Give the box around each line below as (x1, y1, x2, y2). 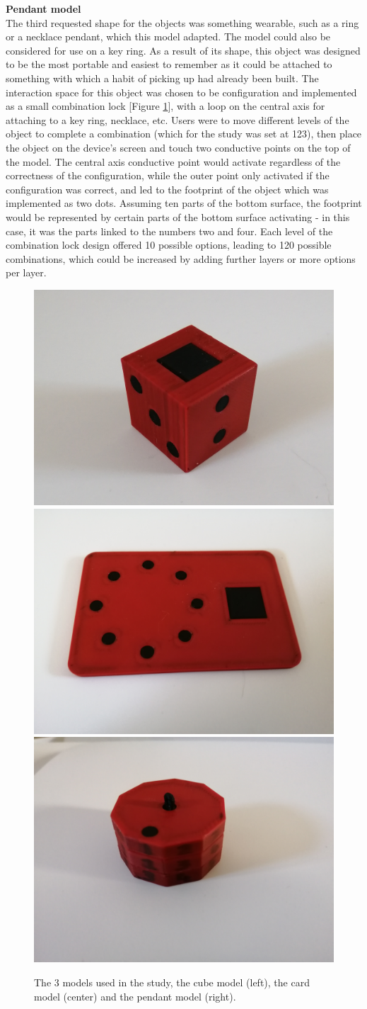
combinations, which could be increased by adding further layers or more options (6, 251, 356, 266)
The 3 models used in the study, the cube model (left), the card (34, 974, 310, 989)
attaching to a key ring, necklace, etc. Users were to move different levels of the (6, 112, 349, 127)
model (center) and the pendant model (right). (34, 988, 236, 1003)
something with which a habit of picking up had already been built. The (6, 70, 319, 85)
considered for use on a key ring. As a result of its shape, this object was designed (6, 43, 361, 57)
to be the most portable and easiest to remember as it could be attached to (6, 57, 332, 72)
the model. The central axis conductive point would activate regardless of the (6, 154, 341, 169)
